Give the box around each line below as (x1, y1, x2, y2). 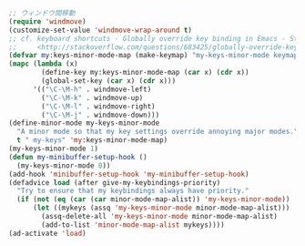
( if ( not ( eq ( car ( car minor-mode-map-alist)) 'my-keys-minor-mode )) (16, 195, 290, 204)
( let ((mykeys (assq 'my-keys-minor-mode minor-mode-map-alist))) (32, 203, 290, 213)
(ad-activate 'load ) (8, 229, 87, 238)
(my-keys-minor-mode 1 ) (8, 144, 99, 153)
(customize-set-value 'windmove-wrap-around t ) (8, 26, 193, 35)
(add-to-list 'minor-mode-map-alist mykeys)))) (41, 220, 225, 230)
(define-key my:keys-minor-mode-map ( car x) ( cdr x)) (41, 68, 249, 77)
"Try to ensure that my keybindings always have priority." (16, 187, 249, 196)
